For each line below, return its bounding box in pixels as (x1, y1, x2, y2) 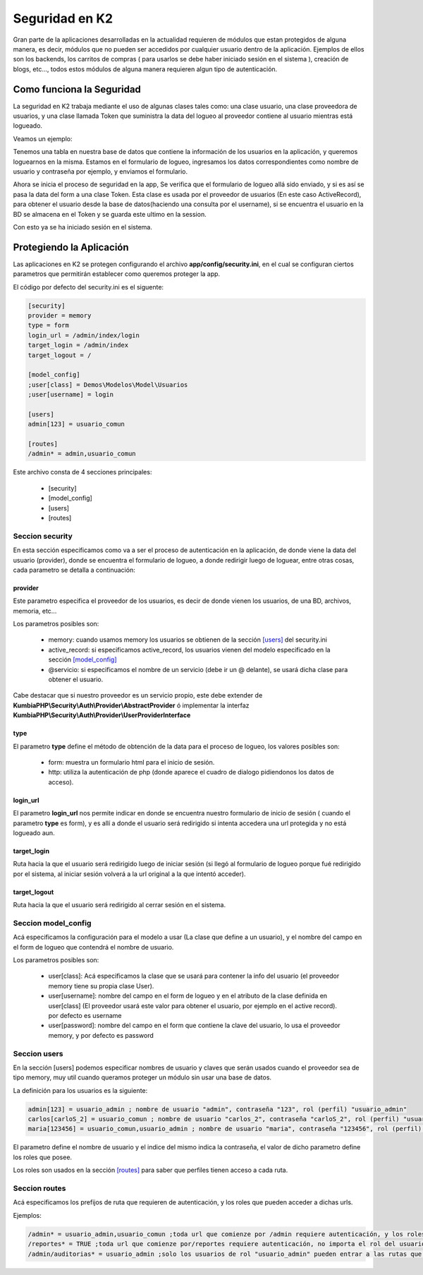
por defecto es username (48, 1012, 122, 1019)
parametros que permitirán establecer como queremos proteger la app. (13, 270, 221, 278)
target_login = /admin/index (27, 341, 129, 349)
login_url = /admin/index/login (27, 331, 140, 339)
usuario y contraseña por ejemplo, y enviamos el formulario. (13, 167, 188, 176)
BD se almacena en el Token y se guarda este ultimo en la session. (13, 210, 207, 218)
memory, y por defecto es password (48, 1031, 154, 1039)
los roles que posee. (13, 1153, 73, 1161)
